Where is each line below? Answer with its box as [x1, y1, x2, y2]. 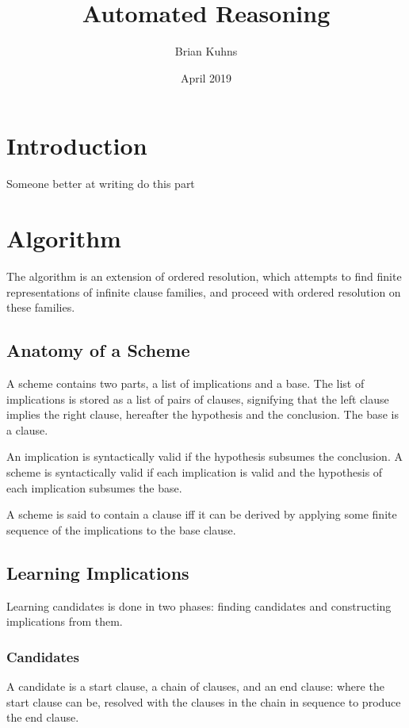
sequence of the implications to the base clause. [6, 521, 236, 538]
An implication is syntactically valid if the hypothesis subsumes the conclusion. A [6, 448, 403, 465]
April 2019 [180, 69, 232, 86]
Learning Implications [6, 560, 189, 584]
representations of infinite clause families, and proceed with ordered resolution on [6, 283, 401, 300]
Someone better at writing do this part [6, 175, 195, 192]
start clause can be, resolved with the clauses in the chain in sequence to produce [6, 693, 401, 710]
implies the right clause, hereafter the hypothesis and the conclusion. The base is [6, 406, 399, 423]
